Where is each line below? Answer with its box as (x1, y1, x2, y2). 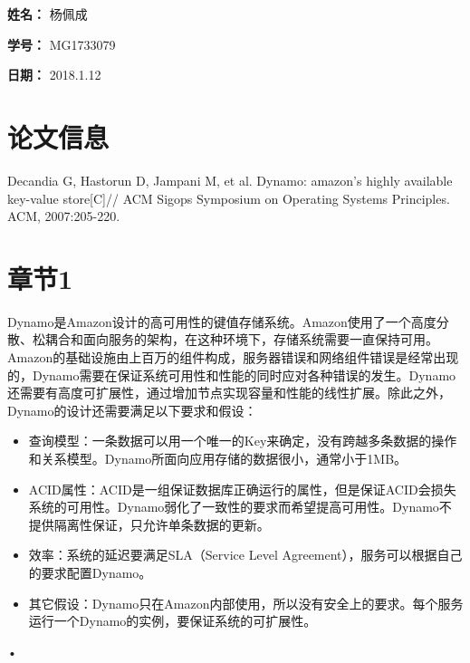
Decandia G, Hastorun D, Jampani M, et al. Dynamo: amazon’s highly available (7, 170, 453, 189)
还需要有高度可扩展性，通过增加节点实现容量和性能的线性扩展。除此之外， (7, 383, 451, 402)
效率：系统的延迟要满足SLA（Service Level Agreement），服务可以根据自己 (28, 545, 463, 564)
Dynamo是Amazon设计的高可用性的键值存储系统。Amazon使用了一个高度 (7, 312, 436, 331)
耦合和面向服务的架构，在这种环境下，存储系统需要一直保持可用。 (44, 330, 438, 349)
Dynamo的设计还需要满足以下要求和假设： (7, 400, 257, 419)
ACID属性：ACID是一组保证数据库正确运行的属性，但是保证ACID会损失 (28, 479, 456, 498)
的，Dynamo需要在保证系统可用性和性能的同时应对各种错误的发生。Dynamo (7, 365, 456, 384)
